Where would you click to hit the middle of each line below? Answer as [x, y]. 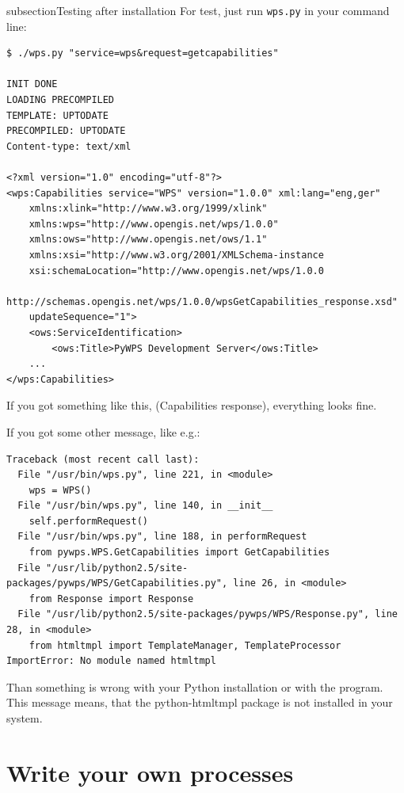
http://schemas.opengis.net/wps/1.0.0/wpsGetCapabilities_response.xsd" [202, 301]
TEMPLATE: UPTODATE [57, 115]
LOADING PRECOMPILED [61, 100]
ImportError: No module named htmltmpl [111, 661]
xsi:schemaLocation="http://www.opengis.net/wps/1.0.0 [176, 271]
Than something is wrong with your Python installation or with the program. [195, 686]
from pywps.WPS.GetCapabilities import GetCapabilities [179, 553]
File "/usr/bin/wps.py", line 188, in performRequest [162, 537]
